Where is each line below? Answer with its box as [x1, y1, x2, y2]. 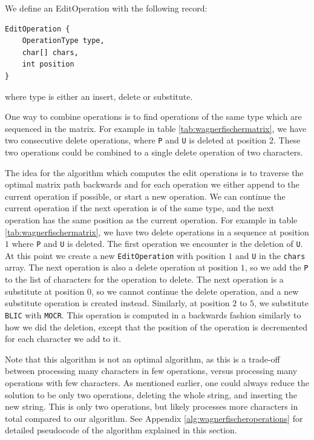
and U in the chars [235, 249, 306, 261]
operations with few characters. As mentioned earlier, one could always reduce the [5, 376, 309, 389]
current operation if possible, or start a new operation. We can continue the [5, 189, 286, 202]
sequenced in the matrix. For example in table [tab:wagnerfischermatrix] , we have [5, 122, 307, 134]
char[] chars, [22, 48, 79, 57]
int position [22, 60, 74, 69]
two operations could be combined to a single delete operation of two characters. [5, 146, 303, 158]
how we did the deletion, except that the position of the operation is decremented [5, 320, 307, 333]
